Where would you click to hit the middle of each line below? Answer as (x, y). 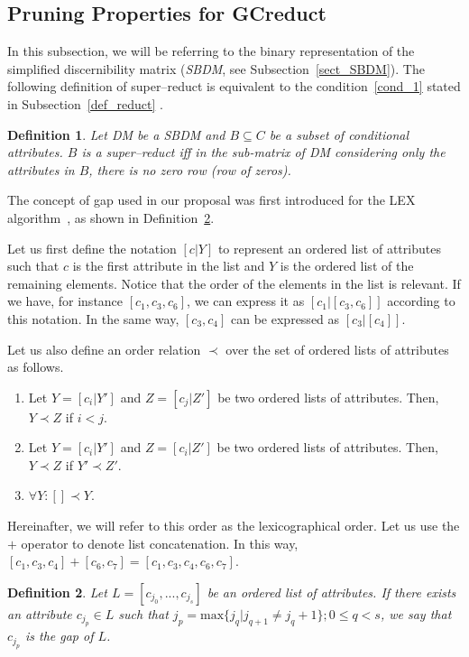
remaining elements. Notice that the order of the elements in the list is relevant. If (234, 283)
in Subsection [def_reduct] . (85, 103)
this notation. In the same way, (93, 318)
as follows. (36, 367)
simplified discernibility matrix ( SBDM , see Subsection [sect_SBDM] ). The (216, 68)
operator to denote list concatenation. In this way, (160, 543)
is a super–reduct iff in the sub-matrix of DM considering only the (263, 152)
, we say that (416, 613)
